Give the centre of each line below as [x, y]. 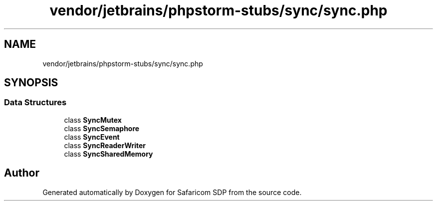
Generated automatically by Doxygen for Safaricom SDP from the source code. [172, 192]
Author [22, 173]
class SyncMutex [93, 120]
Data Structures [35, 102]
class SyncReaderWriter [105, 145]
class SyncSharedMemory [109, 154]
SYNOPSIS [31, 83]
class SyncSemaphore [102, 128]
